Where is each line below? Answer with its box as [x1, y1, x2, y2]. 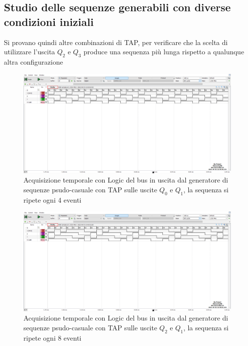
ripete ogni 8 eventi [23, 332, 82, 343]
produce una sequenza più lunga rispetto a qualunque [83, 46, 244, 57]
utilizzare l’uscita [4, 46, 55, 57]
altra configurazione [4, 56, 63, 67]
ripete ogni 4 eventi [23, 194, 82, 205]
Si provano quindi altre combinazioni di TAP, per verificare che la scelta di [4, 37, 228, 47]
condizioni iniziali [4, 14, 94, 29]
